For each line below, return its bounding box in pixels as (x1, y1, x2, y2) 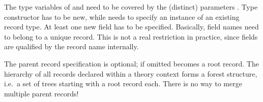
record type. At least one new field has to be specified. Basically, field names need (4, 21, 259, 32)
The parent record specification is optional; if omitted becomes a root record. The (4, 58, 259, 69)
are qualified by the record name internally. (4, 41, 139, 52)
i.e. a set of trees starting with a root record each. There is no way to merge (4, 78, 242, 89)
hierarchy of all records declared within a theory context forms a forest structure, (4, 68, 257, 79)
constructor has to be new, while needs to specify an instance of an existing (4, 11, 240, 22)
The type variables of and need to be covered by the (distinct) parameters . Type (4, 2, 258, 12)
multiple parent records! (4, 88, 79, 98)
